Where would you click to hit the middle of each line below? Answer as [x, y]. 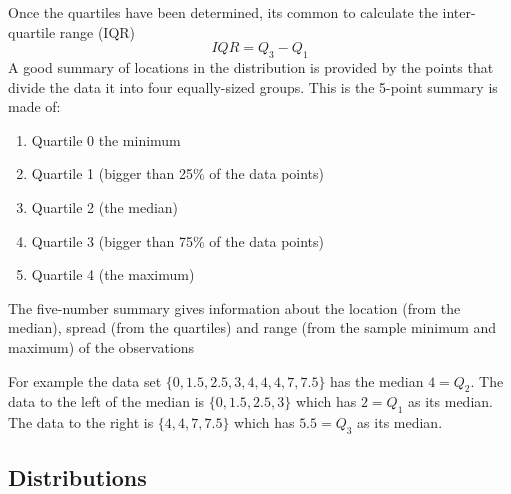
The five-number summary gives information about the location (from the [234, 307]
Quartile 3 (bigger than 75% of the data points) [178, 240]
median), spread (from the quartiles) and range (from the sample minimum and [252, 327]
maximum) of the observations [101, 346]
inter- [459, 12]
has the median [377, 380]
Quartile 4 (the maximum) [113, 274]
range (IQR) [97, 31]
